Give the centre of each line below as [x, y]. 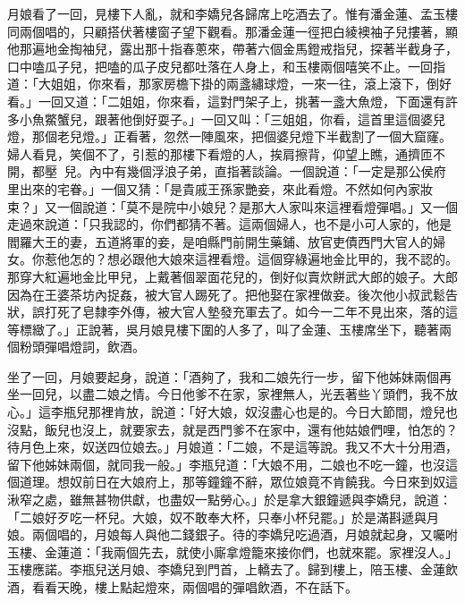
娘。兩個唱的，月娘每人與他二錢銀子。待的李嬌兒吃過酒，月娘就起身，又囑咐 [232, 534]
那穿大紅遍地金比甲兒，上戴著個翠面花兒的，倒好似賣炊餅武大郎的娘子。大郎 [232, 276]
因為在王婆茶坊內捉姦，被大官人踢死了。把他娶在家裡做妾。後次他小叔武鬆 [226, 294]
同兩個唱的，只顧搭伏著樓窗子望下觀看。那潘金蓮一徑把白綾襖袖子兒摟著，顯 [232, 31]
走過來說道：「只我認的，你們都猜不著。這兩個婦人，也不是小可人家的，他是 [229, 224]
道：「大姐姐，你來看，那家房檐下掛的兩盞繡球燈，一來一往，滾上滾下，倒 [223, 84]
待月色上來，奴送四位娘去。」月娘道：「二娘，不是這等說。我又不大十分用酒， [232, 447]
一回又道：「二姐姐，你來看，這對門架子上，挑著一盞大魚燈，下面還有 [241, 101]
